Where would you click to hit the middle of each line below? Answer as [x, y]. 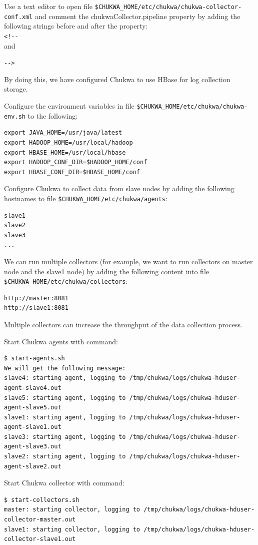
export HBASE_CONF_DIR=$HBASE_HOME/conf [72, 172]
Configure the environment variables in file [69, 106]
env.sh [15, 116]
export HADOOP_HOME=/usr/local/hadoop [68, 142]
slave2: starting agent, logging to [65, 457]
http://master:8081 [36, 298]
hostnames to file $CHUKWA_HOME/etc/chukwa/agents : [86, 198]
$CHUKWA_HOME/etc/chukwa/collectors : [66, 281]
